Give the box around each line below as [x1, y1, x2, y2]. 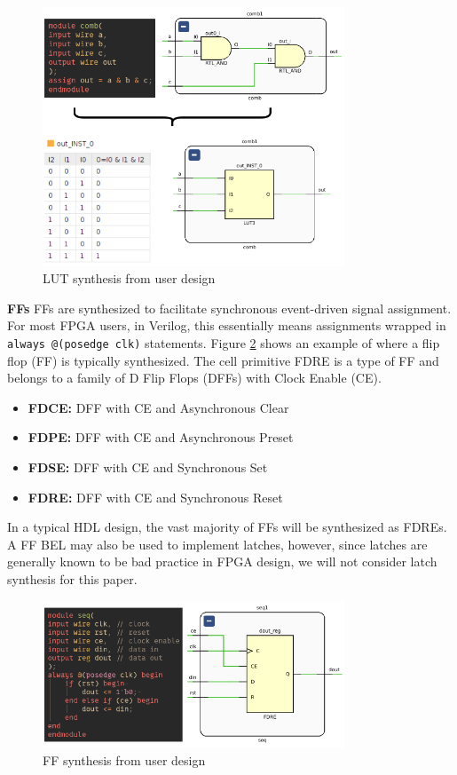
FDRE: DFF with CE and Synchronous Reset [28, 487, 283, 506]
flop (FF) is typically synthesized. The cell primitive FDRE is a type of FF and [7, 351, 439, 369]
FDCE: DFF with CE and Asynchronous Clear [28, 398, 289, 416]
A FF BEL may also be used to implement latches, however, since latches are [7, 534, 428, 553]
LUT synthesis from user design [43, 269, 216, 288]
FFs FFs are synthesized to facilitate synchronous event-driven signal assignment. [7, 298, 452, 317]
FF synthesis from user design [43, 751, 206, 770]
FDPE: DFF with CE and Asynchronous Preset [28, 428, 294, 447]
